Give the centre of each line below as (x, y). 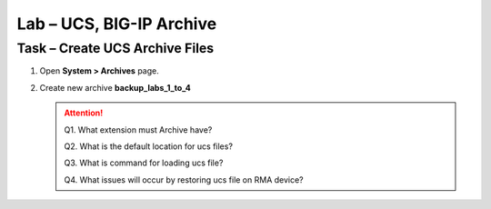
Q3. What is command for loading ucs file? (144, 163)
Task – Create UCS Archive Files (115, 48)
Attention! (84, 113)
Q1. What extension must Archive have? (138, 129)
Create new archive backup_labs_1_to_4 (115, 87)
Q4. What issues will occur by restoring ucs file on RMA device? (184, 179)
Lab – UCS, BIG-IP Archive (117, 24)
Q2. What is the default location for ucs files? (149, 146)
